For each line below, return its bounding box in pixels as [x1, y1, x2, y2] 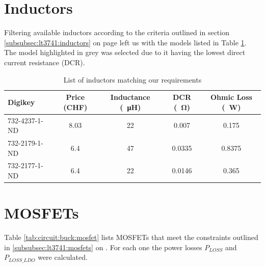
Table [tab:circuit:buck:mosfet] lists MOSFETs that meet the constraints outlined [4, 232, 258, 243]
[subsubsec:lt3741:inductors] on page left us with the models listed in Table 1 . [4, 37, 247, 47]
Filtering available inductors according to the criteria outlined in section [4, 27, 229, 38]
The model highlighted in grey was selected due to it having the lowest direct [4, 47, 246, 58]
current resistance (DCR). [4, 57, 85, 67]
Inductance [110, 92, 150, 102]
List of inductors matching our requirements [63, 74, 202, 85]
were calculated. [38, 252, 88, 262]
